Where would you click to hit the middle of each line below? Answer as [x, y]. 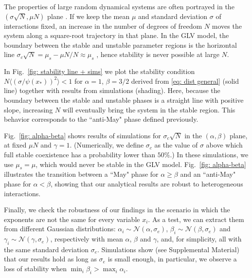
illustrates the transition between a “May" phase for [81, 174]
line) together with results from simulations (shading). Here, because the [112, 90]
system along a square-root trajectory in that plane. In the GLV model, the [117, 35]
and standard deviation [173, 16]
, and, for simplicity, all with [199, 239]
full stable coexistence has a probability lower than [80, 154]
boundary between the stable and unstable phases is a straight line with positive [124, 100]
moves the [227, 26]
